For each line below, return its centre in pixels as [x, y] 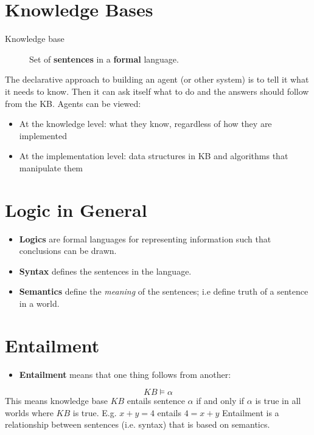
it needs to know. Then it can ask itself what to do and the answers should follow [157, 91]
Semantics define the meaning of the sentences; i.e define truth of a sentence [164, 291]
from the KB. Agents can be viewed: [73, 103]
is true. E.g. [95, 412]
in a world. [39, 303]
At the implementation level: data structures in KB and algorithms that [154, 156]
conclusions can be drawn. [68, 251]
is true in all [278, 401]
